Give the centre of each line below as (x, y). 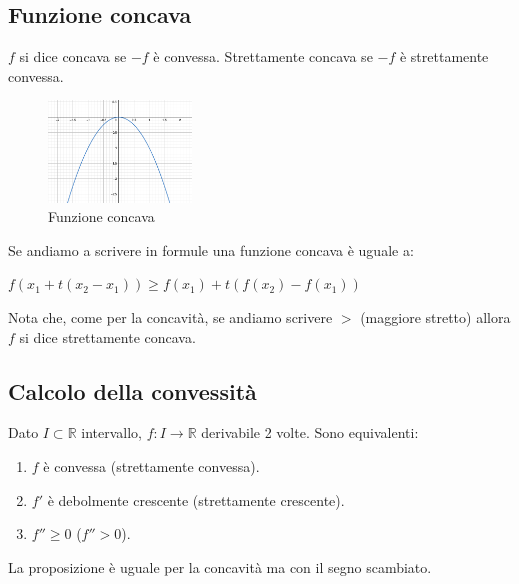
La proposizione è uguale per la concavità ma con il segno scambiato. (220, 566)
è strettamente (444, 56)
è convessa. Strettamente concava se (263, 56)
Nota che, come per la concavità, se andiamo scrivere (170, 317)
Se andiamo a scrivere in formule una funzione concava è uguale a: (211, 249)
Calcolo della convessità (132, 390)
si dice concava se (73, 56)
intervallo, (111, 432)
